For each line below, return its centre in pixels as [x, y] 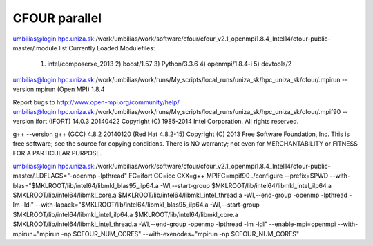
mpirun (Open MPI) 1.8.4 [70, 89]
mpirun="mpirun [36, 234]
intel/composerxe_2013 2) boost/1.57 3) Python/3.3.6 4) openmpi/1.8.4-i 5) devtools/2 [170, 64]
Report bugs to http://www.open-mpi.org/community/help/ [96, 102]
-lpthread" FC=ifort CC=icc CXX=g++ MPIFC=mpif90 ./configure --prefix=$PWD [213, 176]
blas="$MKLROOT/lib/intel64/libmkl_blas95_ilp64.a [86, 185]
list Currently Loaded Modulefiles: [107, 48]
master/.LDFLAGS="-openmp [55, 176]
